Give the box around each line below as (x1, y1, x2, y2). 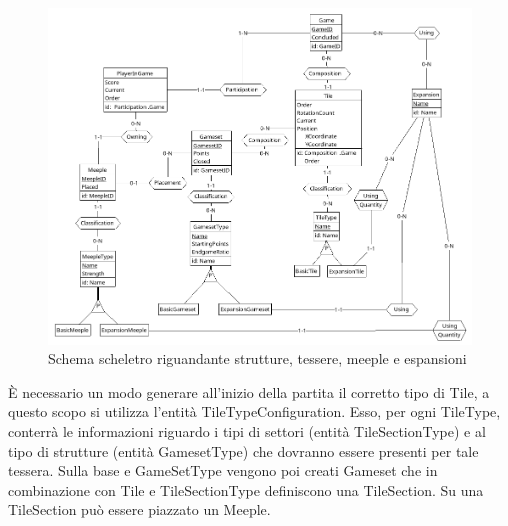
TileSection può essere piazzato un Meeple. (8, 499, 271, 520)
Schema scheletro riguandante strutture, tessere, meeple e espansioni (48, 348, 467, 369)
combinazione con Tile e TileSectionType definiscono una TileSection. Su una (8, 479, 484, 500)
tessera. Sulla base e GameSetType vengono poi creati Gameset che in (8, 460, 438, 481)
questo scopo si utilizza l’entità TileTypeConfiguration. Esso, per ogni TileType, (8, 401, 501, 422)
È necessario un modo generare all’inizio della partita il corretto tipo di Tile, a (8, 381, 490, 402)
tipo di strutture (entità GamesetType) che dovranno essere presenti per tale (8, 440, 479, 461)
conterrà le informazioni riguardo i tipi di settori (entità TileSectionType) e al (8, 420, 486, 441)
